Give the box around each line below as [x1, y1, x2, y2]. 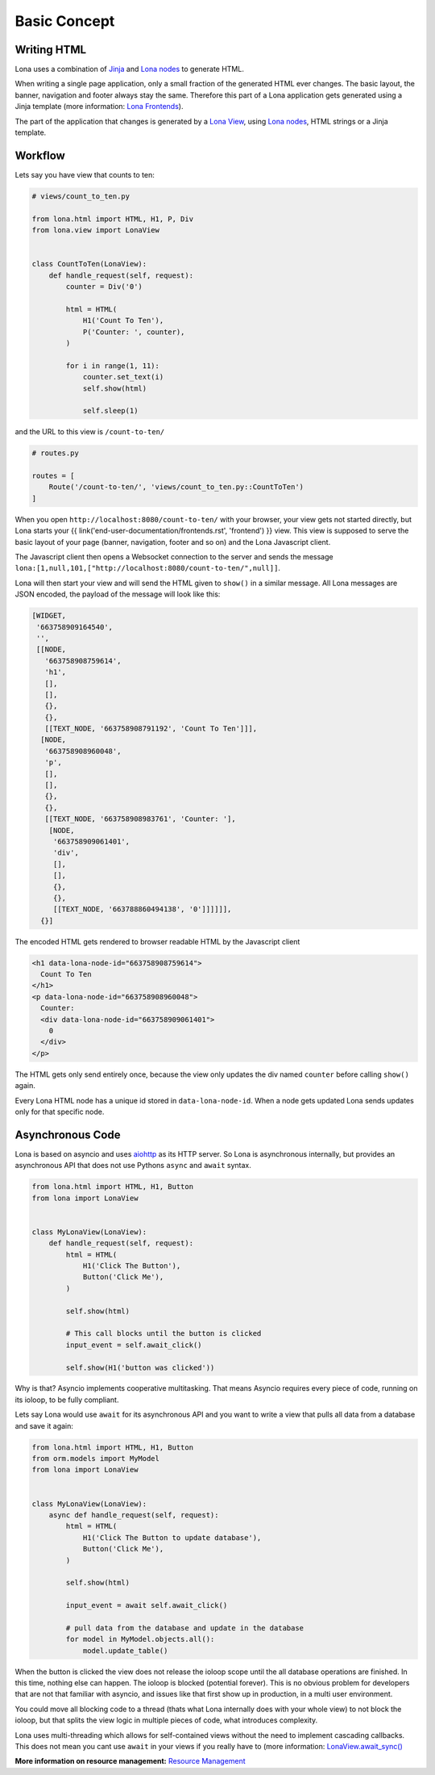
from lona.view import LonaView [31, 226, 160, 235]
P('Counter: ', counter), [82, 327, 185, 337]
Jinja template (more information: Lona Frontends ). [14, 102, 184, 111]
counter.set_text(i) [82, 372, 164, 382]
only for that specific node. [14, 1107, 105, 1116]
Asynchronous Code [14, 1128, 121, 1141]
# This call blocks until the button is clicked [65, 1329, 262, 1338]
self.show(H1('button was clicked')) [65, 1363, 215, 1372]
